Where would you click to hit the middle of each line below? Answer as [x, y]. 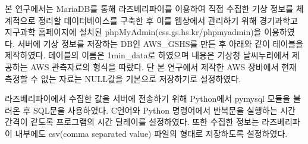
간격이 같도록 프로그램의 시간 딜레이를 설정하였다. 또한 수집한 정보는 [132, 122]
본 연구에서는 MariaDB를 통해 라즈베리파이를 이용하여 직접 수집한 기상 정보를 [149, 8]
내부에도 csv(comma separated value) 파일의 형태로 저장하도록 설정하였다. [151, 133]
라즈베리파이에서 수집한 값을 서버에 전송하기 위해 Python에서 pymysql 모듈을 [148, 98]
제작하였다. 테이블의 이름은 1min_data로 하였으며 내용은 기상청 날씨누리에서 [147, 55]
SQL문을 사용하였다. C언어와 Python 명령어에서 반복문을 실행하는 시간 [164, 110]
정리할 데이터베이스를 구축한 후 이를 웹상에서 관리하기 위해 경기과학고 [168, 20]
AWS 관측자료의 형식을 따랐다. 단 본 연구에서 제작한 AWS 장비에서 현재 [164, 66]
